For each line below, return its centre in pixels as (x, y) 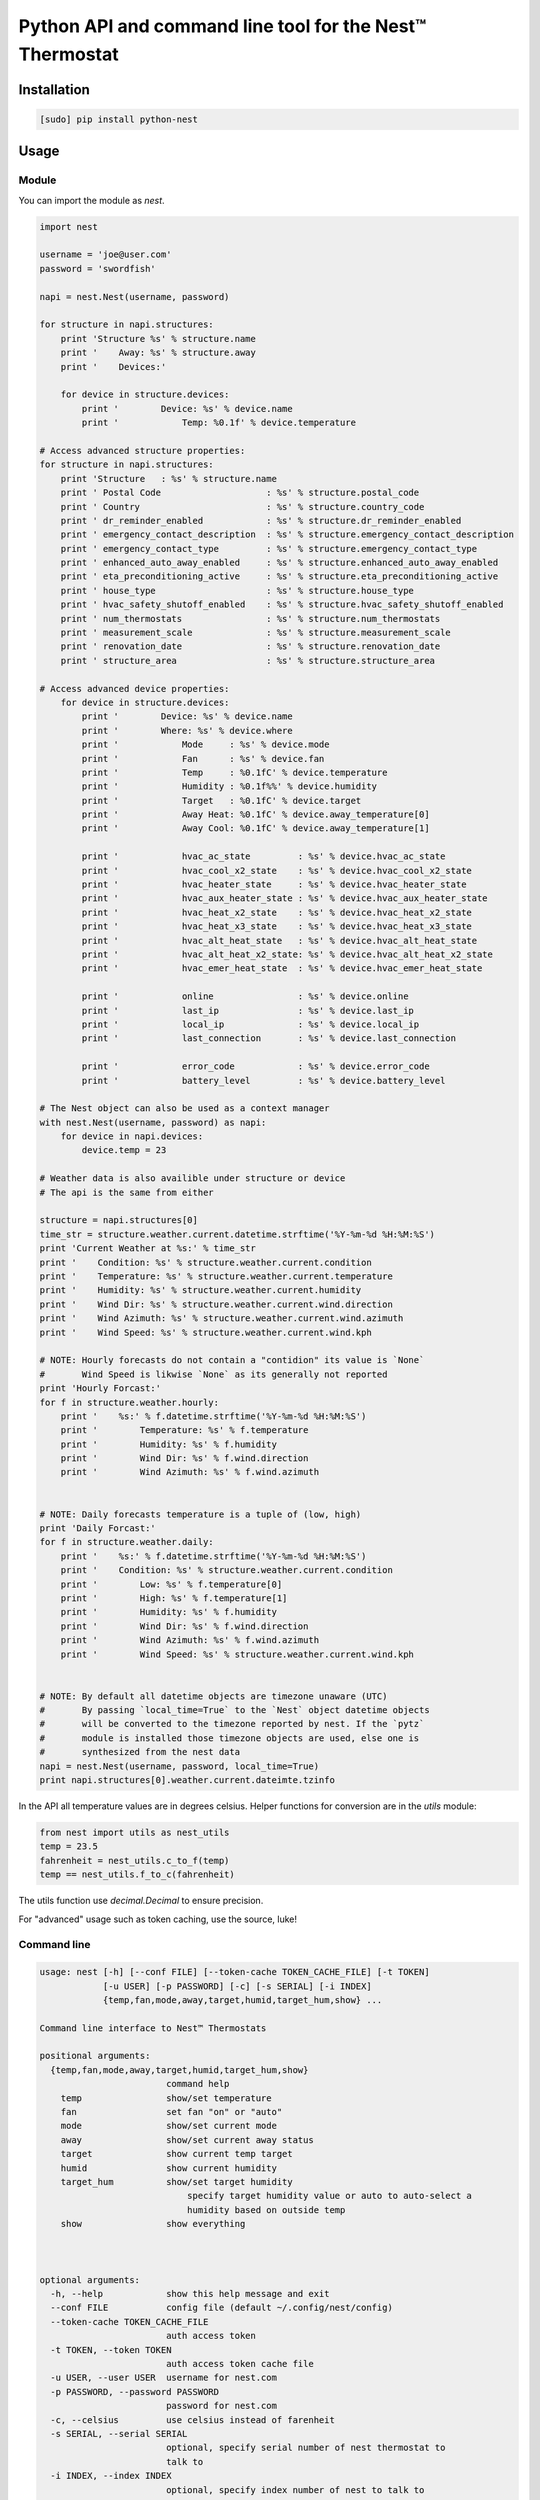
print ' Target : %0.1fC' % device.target (221, 800)
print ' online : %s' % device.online (245, 996)
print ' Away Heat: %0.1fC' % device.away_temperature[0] (255, 814)
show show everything (153, 2224)
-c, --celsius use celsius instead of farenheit (192, 2419)
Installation (54, 89)
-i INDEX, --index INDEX (111, 2476)
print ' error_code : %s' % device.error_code (255, 1066)
